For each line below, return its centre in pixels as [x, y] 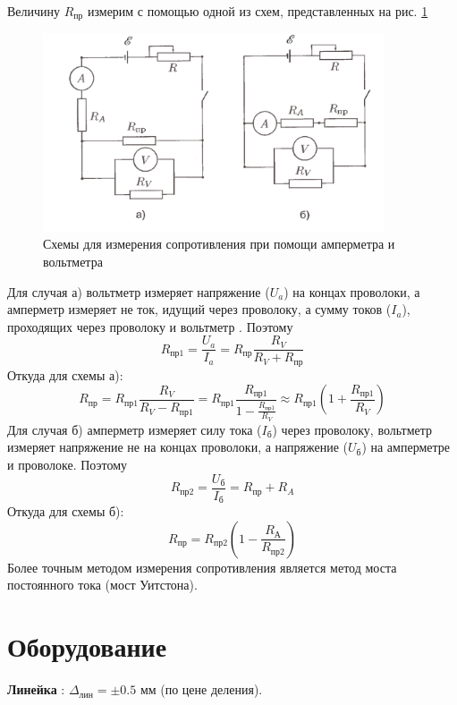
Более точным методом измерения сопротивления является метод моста [202, 567]
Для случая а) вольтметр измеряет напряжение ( [139, 291]
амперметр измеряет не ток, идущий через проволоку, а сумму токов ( [199, 309]
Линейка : [36, 689]
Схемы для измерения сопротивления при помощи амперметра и [219, 244]
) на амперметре [406, 447]
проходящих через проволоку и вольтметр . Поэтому [150, 326]
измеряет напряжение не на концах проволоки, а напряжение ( [178, 447]
